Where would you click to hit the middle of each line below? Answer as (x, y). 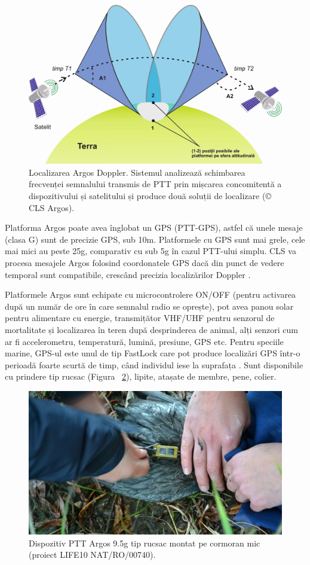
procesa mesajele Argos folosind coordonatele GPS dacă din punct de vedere (145, 262)
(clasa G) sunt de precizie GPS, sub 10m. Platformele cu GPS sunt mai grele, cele (155, 239)
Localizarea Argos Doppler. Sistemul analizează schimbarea (137, 172)
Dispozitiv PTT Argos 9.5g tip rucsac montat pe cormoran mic (145, 543)
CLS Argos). (52, 207)
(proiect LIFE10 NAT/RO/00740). (92, 555)
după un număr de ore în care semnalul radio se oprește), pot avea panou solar (149, 306)
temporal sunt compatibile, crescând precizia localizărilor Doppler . (128, 274)
